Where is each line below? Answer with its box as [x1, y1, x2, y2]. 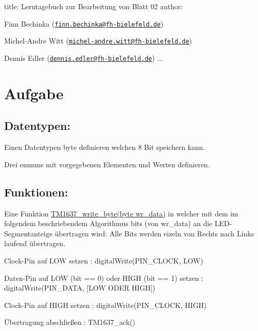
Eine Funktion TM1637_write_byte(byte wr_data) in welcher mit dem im [4, 208, 239, 218]
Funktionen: [4, 184, 68, 200]
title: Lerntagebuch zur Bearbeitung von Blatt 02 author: [4, 1, 183, 11]
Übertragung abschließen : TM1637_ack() [4, 317, 136, 327]
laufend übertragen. [4, 238, 65, 249]
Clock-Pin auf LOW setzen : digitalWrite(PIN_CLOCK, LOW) [4, 255, 203, 266]
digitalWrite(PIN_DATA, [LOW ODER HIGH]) [4, 282, 156, 293]
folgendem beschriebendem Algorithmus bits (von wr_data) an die [4, 218, 213, 229]
